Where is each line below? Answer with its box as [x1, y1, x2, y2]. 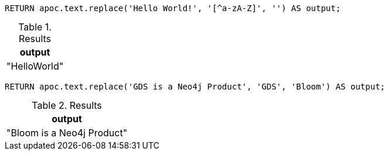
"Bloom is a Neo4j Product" [6, 127, 128, 139]
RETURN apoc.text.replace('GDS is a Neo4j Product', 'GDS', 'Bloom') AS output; [5, 82, 386, 91]
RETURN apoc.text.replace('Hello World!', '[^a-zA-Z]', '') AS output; [5, 4, 341, 13]
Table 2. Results [32, 99, 102, 111]
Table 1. [18, 21, 52, 33]
